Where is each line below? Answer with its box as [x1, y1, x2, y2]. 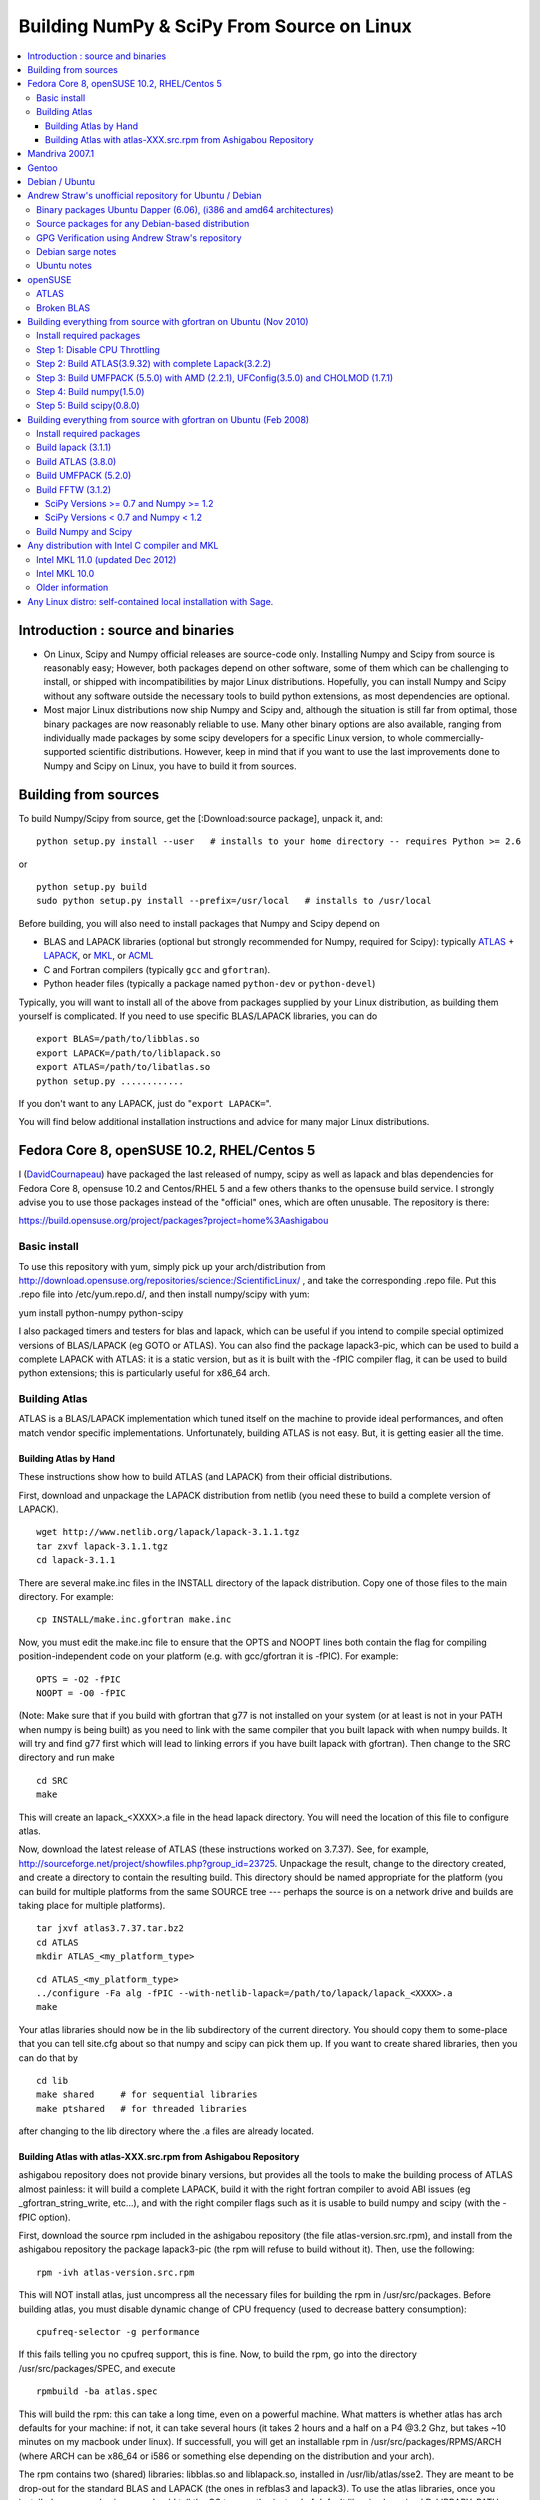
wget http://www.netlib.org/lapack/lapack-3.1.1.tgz [36, 1526, 300, 1538]
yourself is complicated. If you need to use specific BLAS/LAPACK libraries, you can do [18, 1010, 378, 1022]
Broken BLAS [36, 301, 91, 314]
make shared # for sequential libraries [36, 2089, 259, 2100]
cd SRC [36, 1775, 69, 1786]
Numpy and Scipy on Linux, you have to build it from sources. [43, 760, 297, 772]
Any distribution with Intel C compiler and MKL [27, 540, 219, 552]
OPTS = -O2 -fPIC [36, 1673, 121, 1685]
